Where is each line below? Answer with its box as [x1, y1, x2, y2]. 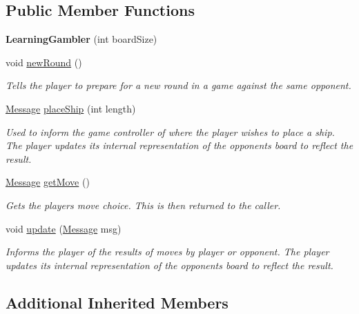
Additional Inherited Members [6, 291, 229, 313]
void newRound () [6, 55, 82, 69]
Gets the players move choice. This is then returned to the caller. [6, 197, 281, 212]
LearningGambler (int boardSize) [6, 32, 157, 46]
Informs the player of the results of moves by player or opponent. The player [6, 244, 329, 259]
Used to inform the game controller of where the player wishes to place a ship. [6, 124, 335, 139]
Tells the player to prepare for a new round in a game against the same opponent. [6, 78, 351, 92]
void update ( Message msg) [6, 221, 122, 235]
